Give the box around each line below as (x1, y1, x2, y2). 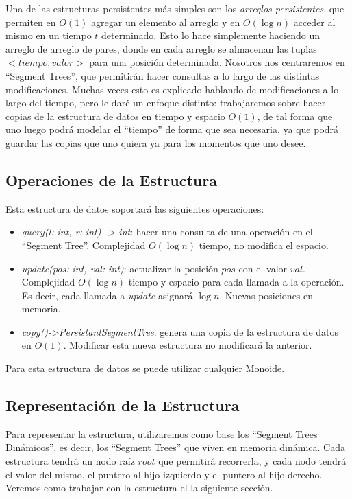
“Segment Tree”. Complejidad (21, 237, 146, 252)
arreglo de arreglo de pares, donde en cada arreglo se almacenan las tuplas (5, 41, 317, 56)
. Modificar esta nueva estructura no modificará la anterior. (63, 338, 312, 352)
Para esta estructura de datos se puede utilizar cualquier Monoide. (5, 361, 285, 375)
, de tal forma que (257, 108, 333, 123)
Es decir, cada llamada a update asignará (21, 288, 193, 302)
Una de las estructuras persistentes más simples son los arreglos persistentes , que (5, 1, 344, 15)
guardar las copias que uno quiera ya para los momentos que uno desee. (5, 135, 306, 150)
